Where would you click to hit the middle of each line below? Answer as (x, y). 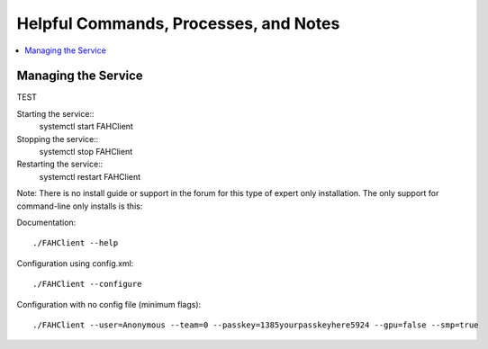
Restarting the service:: (60, 164)
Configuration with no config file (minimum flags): (109, 304)
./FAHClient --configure (87, 284)
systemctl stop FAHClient (86, 152)
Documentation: (46, 222)
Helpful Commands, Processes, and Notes (178, 23)
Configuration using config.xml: (75, 263)
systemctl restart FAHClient (90, 176)
